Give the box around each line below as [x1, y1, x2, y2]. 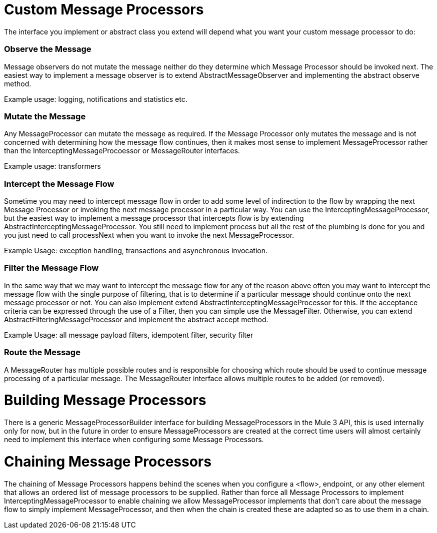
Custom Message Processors [4, 1, 204, 18]
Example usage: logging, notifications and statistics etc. [4, 94, 187, 103]
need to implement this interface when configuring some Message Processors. [4, 435, 264, 444]
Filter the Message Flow [4, 263, 99, 273]
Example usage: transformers [4, 162, 101, 171]
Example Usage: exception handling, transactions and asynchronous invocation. [4, 246, 268, 255]
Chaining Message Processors [4, 453, 211, 470]
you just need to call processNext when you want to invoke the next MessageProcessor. [4, 231, 294, 239]
